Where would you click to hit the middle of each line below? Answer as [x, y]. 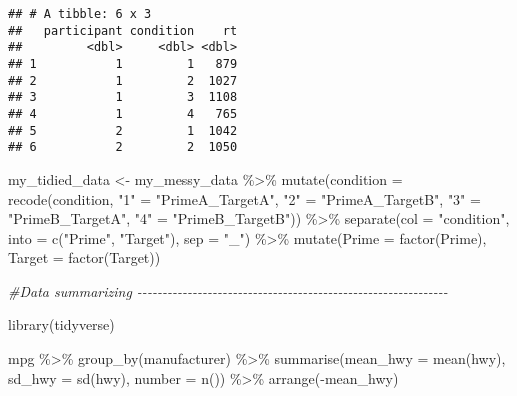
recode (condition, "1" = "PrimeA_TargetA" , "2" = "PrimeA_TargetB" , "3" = [244, 198]
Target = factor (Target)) [84, 257]
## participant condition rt [123, 30]
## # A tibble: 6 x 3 [80, 14]
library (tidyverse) [61, 324]
